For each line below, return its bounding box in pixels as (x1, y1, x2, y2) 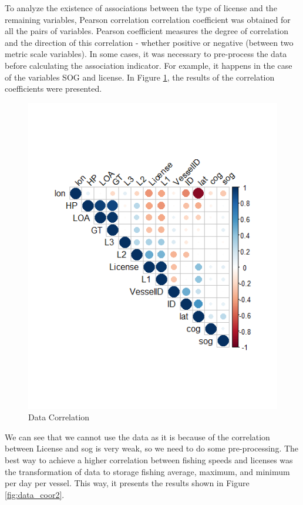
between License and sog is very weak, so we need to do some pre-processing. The (5, 442, 299, 454)
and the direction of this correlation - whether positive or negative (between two (5, 36, 294, 48)
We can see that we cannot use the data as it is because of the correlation (5, 430, 270, 443)
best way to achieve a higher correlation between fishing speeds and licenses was (5, 453, 293, 466)
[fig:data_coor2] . (5, 488, 65, 500)
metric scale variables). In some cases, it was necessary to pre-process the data (5, 48, 287, 60)
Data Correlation (28, 411, 90, 423)
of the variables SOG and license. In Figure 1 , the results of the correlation (5, 71, 275, 83)
